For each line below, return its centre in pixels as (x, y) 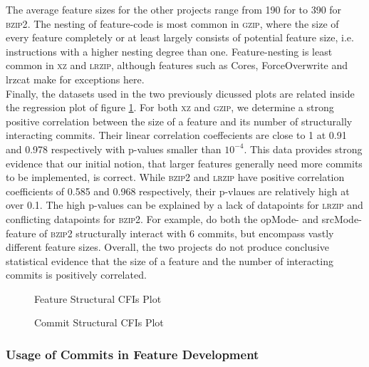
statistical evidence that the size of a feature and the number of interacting (170, 260)
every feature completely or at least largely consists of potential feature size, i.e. (180, 37)
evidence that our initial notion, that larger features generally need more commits (184, 163)
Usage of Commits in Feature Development (132, 354)
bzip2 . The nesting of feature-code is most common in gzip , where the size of (172, 23)
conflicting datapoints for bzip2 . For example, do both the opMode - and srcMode (182, 218)
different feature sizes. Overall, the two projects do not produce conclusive (167, 247)
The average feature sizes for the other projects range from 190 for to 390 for (174, 9)
